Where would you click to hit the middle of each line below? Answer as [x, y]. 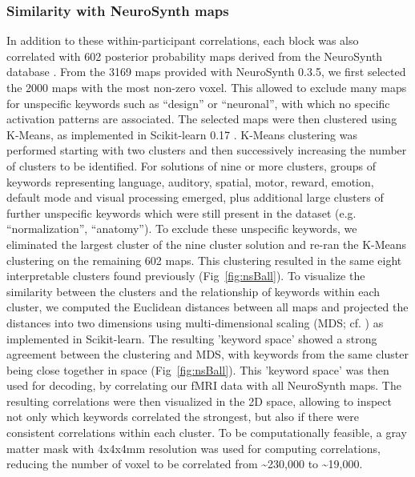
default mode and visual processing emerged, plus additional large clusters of [195, 197]
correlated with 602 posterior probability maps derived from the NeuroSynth [195, 56]
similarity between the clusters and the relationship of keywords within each [193, 291]
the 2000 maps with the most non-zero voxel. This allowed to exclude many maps [207, 87]
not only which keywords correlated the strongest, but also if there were [183, 417]
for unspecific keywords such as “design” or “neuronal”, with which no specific [198, 103]
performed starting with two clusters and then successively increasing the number [207, 150]
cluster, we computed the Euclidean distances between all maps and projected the [207, 307]
